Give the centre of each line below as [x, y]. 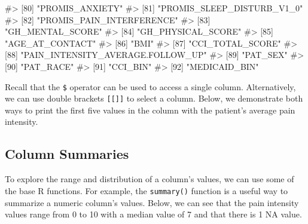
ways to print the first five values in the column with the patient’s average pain [150, 110]
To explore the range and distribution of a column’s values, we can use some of [150, 179]
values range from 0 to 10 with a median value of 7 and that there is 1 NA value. [153, 214]
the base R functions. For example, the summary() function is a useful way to [147, 190]
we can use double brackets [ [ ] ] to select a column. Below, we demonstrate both [154, 98]
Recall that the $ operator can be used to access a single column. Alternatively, [150, 86]
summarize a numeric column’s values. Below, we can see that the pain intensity [152, 202]
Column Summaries [67, 154]
